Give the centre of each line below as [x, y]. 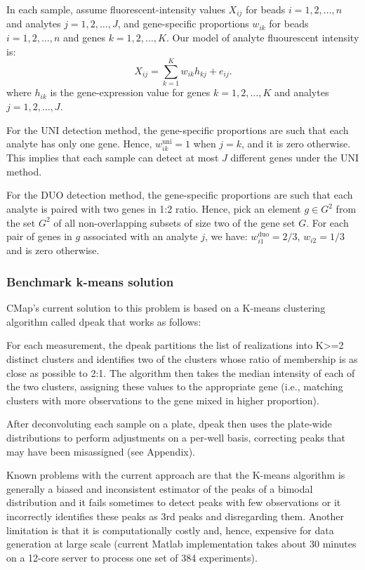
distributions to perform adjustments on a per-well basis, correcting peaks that [176, 437]
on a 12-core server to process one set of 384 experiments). [132, 557]
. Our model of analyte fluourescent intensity [263, 38]
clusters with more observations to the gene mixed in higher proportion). [163, 400]
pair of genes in [39, 236]
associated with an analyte [140, 236]
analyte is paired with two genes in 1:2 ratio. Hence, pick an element [154, 209]
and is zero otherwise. [53, 250]
